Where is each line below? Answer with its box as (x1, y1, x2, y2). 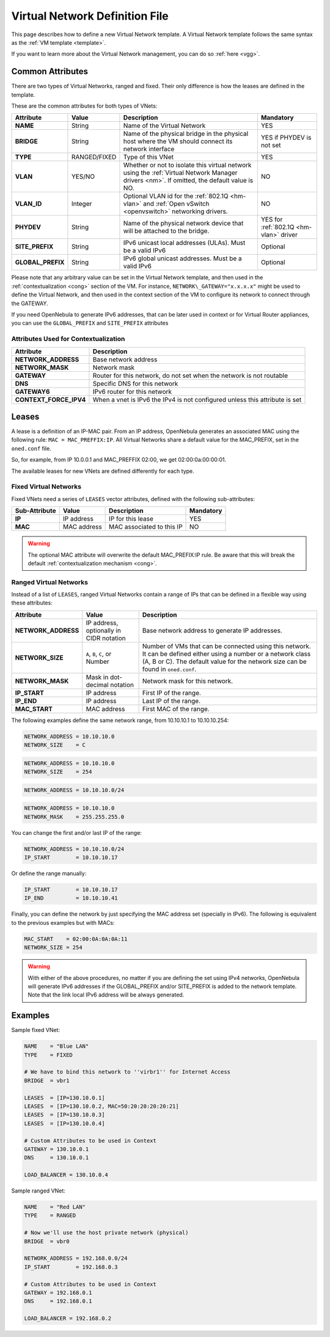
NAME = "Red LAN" (24, 1203, 86, 1211)
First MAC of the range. (142, 704, 210, 713)
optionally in (86, 626, 122, 635)
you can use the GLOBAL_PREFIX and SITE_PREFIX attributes (11, 319, 169, 327)
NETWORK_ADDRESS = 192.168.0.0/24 (24, 1255, 128, 1262)
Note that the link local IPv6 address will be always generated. (28, 991, 185, 998)
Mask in (86, 672, 109, 681)
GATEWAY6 (15, 387, 50, 396)
